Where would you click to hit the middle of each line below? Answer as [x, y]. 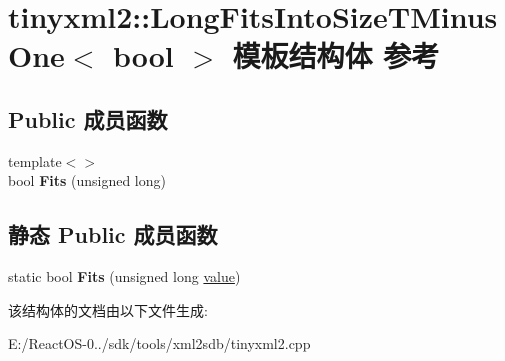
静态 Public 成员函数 [113, 234]
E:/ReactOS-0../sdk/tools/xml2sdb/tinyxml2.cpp [159, 343]
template [35, 160]
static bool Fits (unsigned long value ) [124, 276]
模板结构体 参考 [336, 55]
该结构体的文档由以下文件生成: [108, 309]
